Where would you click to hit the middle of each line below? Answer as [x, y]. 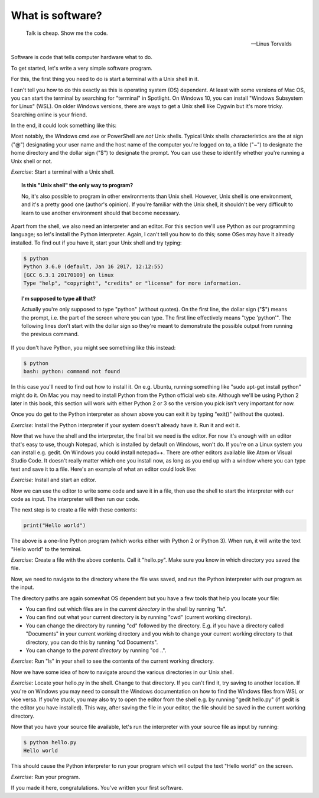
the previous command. [50, 334]
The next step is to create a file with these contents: [74, 510]
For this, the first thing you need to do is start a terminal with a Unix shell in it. [105, 79]
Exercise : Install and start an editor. [54, 480]
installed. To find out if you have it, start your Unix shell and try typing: [96, 243]
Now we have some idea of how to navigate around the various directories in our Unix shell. [123, 672]
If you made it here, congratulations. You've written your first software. [97, 788]
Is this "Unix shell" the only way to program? [77, 185]
